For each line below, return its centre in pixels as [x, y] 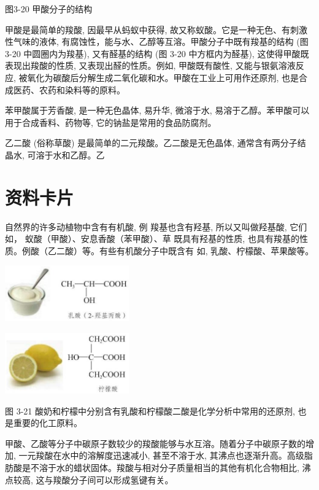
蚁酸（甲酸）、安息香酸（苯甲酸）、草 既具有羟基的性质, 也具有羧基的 [162, 239]
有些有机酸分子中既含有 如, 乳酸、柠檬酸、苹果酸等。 [206, 250]
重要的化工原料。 [48, 423]
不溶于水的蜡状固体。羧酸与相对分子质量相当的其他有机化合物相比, [165, 467]
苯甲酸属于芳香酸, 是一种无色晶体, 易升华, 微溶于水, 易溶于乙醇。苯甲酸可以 [157, 110]
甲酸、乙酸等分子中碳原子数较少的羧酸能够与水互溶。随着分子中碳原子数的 [155, 443]
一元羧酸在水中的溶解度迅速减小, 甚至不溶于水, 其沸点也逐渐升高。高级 [161, 455]
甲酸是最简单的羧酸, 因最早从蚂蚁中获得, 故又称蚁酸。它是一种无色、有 [148, 29]
